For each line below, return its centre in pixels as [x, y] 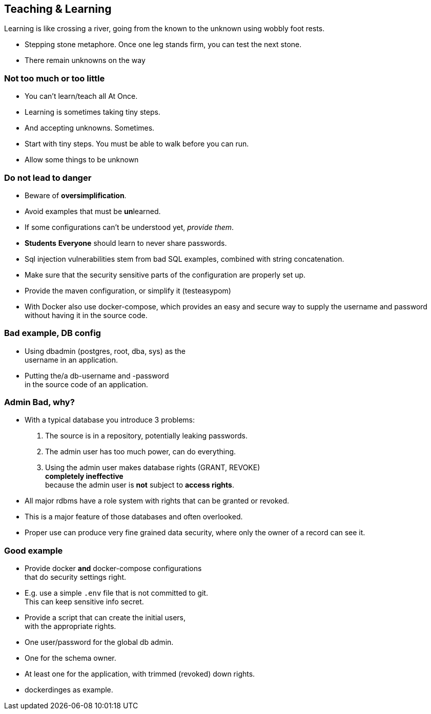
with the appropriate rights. [70, 626]
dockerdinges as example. [69, 690]
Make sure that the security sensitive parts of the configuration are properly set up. [165, 275]
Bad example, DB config [53, 333]
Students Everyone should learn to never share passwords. [126, 243]
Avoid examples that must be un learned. [93, 211]
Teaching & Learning [58, 9]
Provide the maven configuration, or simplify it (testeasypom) [128, 290]
